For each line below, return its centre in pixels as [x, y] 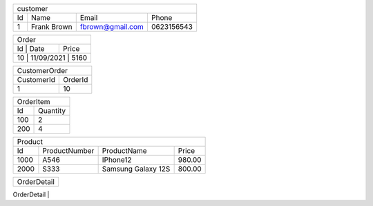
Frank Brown [52, 27]
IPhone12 [117, 160]
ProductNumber [68, 151]
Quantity [52, 111]
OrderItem [34, 102]
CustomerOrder [42, 71]
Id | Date [31, 49]
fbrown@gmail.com [112, 27]
